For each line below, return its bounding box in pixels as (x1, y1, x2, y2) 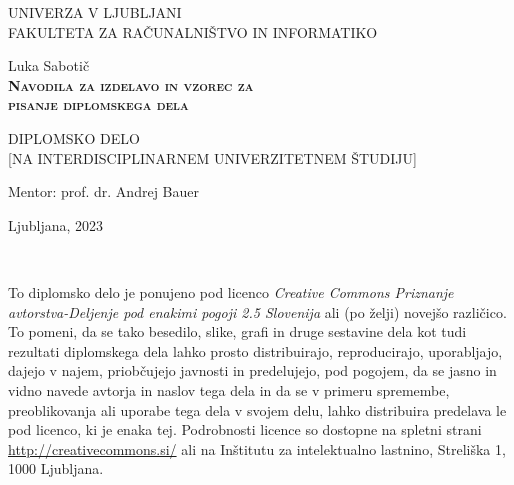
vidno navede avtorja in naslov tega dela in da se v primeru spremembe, (8, 379, 450, 400)
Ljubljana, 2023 (8, 214, 104, 235)
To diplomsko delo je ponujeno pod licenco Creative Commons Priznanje (8, 281, 454, 302)
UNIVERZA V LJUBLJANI (8, 2, 182, 22)
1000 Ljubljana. (8, 458, 104, 479)
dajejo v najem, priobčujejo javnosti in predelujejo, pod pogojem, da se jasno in (8, 360, 497, 381)
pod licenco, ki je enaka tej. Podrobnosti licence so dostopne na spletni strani (8, 419, 482, 440)
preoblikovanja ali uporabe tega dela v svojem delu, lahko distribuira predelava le (8, 399, 507, 420)
